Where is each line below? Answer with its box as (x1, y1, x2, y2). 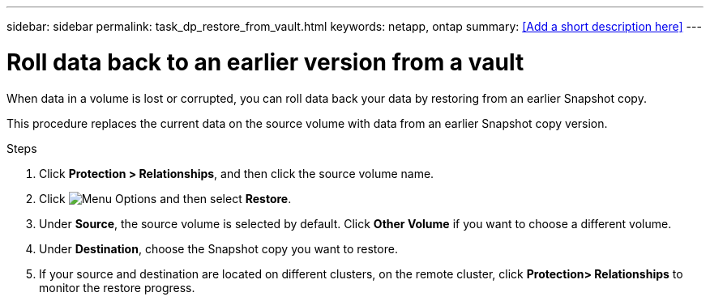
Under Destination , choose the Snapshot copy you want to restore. (39, 241, 398, 256)
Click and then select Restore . (39, 191, 292, 206)
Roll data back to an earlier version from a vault (6, 48, 524, 76)
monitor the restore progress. (39, 280, 195, 295)
